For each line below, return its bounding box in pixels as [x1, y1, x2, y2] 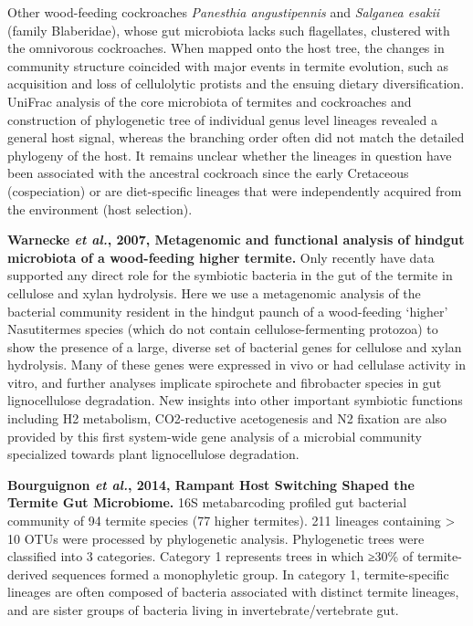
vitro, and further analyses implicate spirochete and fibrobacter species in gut [7, 372, 442, 391]
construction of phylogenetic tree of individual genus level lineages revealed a [7, 110, 437, 129]
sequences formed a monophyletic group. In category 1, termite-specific [52, 564, 449, 583]
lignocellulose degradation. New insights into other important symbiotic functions [7, 391, 463, 410]
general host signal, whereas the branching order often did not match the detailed [7, 128, 465, 147]
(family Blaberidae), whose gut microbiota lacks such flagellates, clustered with [7, 20, 450, 39]
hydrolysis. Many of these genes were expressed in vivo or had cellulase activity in [7, 355, 466, 374]
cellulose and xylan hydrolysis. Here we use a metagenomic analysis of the [7, 283, 421, 302]
